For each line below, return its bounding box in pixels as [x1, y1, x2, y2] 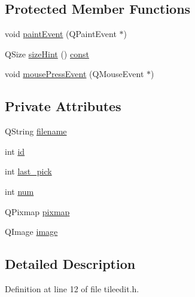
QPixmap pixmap [5, 205, 70, 218]
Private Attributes [5, 97, 121, 115]
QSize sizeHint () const [5, 47, 89, 60]
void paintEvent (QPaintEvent [5, 27, 117, 40]
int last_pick [5, 165, 52, 177]
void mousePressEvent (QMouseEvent [5, 68, 144, 80]
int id [5, 145, 25, 157]
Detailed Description [5, 255, 136, 273]
